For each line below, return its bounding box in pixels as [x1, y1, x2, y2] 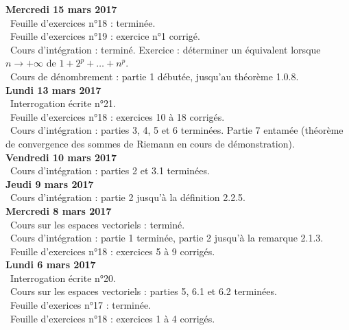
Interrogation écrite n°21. [10, 96, 116, 110]
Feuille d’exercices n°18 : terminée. [10, 15, 156, 30]
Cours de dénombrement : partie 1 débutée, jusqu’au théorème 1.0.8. [10, 69, 299, 83]
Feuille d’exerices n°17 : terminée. [10, 298, 152, 312]
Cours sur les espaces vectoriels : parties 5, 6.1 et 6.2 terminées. [10, 284, 277, 298]
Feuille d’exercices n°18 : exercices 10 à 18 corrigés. [10, 109, 225, 123]
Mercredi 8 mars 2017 [5, 203, 112, 217]
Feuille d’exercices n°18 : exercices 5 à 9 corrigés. [10, 244, 215, 258]
